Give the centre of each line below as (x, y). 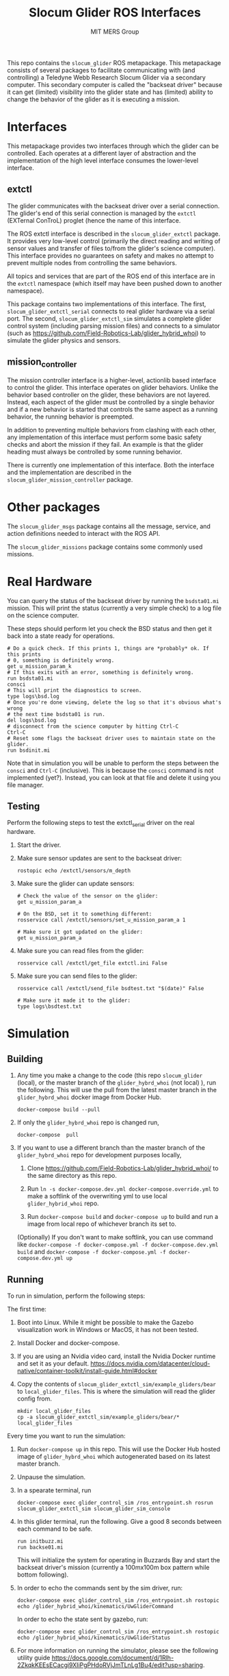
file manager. (26, 785)
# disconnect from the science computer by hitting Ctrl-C (93, 726)
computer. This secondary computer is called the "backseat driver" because (115, 84)
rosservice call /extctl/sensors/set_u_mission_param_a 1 (101, 920)
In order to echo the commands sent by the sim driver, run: (100, 1588)
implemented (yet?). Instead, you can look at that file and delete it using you (114, 777)
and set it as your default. (53, 1363)
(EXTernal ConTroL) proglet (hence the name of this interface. (94, 220)
